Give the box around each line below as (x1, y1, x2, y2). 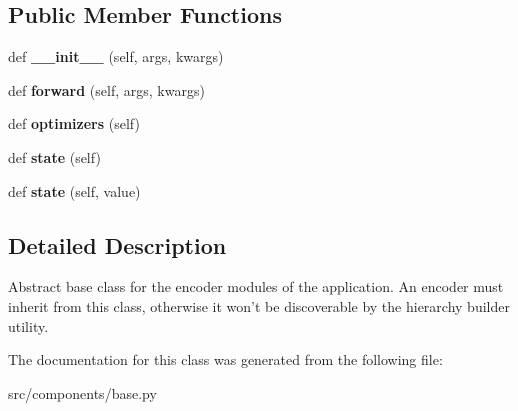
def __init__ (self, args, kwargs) (8, 46, 224, 67)
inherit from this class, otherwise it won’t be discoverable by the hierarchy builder (8, 295, 510, 316)
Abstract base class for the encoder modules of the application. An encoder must (8, 276, 504, 297)
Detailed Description (8, 229, 227, 260)
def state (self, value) (8, 180, 141, 201)
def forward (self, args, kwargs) (8, 79, 205, 100)
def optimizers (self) (8, 113, 140, 134)
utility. (8, 315, 49, 336)
